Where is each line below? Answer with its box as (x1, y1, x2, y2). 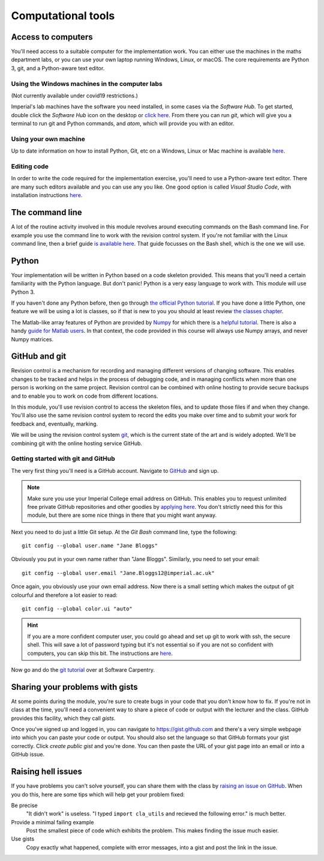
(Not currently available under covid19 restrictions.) (11, 92, 138, 99)
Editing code (11, 162, 49, 171)
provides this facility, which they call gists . (11, 714, 116, 722)
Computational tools (11, 9, 115, 22)
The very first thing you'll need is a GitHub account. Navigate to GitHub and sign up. (11, 467, 219, 474)
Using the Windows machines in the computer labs (11, 79, 163, 88)
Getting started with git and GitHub (11, 454, 115, 463)
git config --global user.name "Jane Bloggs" (22, 543, 158, 549)
